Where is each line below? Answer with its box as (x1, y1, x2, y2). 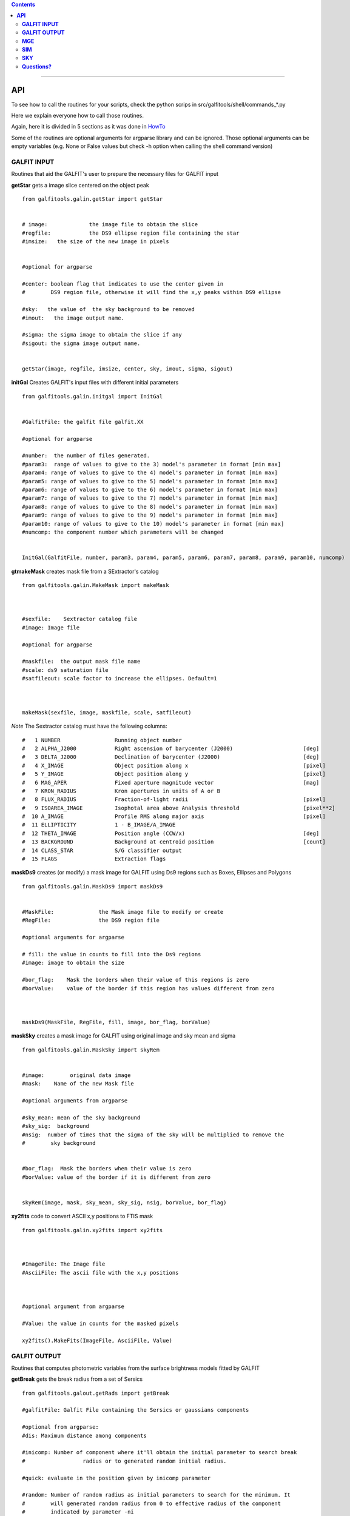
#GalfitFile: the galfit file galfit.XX (22, 418, 144, 425)
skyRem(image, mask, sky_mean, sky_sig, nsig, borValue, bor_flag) (22, 1199, 227, 1206)
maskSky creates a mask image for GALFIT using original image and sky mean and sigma (11, 1032, 236, 1039)
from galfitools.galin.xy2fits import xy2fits (22, 1227, 163, 1233)
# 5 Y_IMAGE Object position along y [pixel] (22, 771, 326, 777)
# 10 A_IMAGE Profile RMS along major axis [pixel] (22, 813, 326, 820)
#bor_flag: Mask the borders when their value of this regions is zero (22, 976, 249, 984)
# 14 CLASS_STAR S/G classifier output (22, 847, 182, 854)
